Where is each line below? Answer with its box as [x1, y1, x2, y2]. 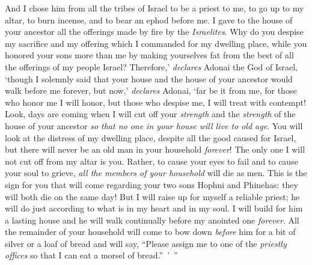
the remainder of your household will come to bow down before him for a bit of [5, 225, 296, 238]
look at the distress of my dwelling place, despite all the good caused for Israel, [5, 131, 296, 144]
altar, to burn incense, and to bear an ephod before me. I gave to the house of [5, 13, 293, 26]
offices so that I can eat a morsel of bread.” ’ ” [5, 249, 178, 261]
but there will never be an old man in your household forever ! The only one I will [5, 143, 305, 156]
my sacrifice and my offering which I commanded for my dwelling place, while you [5, 37, 307, 49]
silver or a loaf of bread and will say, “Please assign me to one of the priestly [5, 237, 287, 249]
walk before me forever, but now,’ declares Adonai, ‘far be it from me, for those [5, 84, 297, 97]
